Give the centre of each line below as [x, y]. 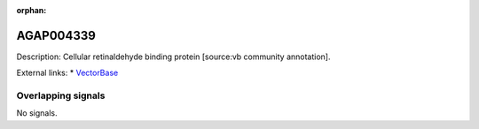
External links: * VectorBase [67, 73]
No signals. [37, 113]
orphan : [31, 10]
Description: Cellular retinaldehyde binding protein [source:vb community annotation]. [173, 57]
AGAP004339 [56, 35]
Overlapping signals [61, 95]
